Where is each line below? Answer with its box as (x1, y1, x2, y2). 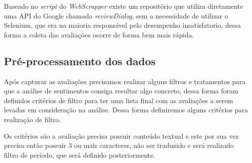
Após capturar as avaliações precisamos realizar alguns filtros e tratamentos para (4, 76, 246, 86)
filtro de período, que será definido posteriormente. (4, 149, 155, 160)
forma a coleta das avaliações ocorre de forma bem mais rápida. (4, 29, 194, 39)
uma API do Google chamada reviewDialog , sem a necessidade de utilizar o (4, 10, 228, 20)
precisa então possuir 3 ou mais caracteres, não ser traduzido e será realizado (4, 140, 234, 150)
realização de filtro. (4, 114, 61, 124)
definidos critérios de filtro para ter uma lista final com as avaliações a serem (4, 95, 233, 105)
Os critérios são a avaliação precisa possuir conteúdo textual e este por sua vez (4, 130, 239, 141)
